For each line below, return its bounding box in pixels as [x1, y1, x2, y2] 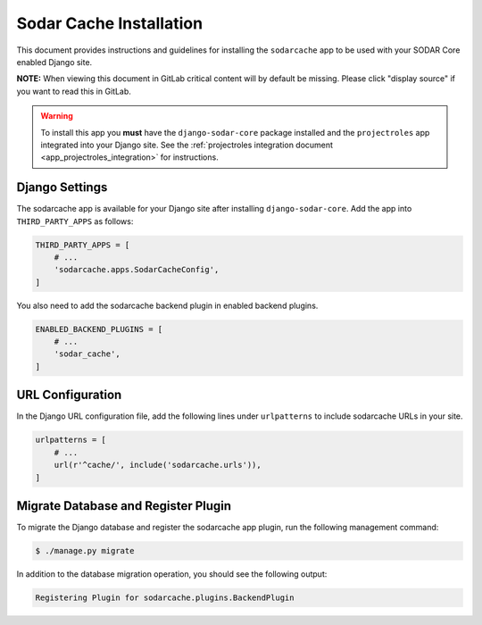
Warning [40, 111, 73, 121]
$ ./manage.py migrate [35, 546, 135, 556]
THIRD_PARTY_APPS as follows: [16, 215, 134, 227]
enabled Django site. [16, 56, 93, 67]
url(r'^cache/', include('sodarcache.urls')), [54, 460, 262, 471]
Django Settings [16, 179, 108, 196]
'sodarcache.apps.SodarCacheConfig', [54, 264, 220, 275]
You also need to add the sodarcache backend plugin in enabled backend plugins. [16, 300, 319, 311]
